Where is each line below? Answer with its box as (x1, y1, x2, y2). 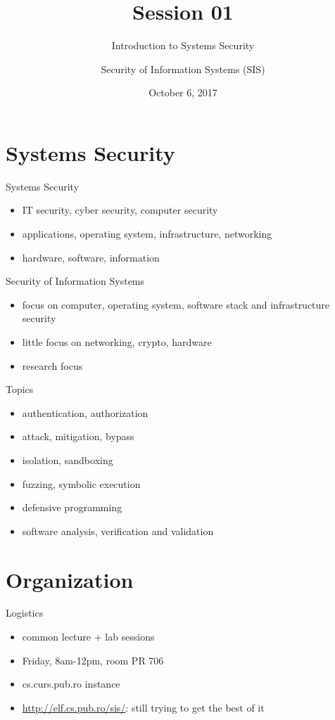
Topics (6, 382, 34, 397)
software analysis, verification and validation (22, 523, 214, 538)
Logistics (6, 605, 44, 620)
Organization (6, 565, 134, 593)
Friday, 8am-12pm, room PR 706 (22, 652, 164, 667)
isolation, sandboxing (22, 452, 113, 467)
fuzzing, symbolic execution (22, 476, 141, 491)
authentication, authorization (22, 405, 148, 420)
